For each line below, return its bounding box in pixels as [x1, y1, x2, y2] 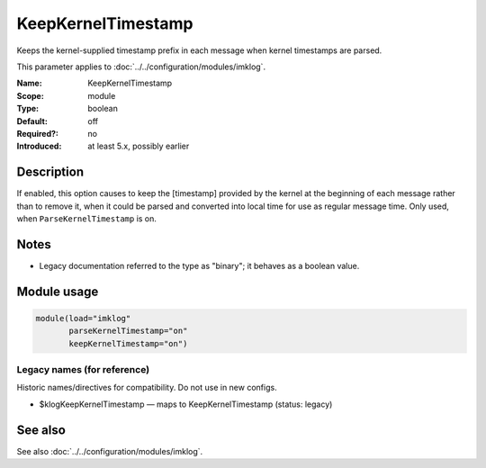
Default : [16, 115, 49, 126]
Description [16, 165, 85, 180]
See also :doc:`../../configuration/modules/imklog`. [16, 445, 203, 456]
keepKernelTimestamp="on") [68, 338, 188, 348]
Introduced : [16, 140, 62, 152]
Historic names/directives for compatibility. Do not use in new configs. [16, 382, 278, 393]
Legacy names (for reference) [16, 364, 150, 376]
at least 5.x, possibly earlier [87, 140, 190, 152]
